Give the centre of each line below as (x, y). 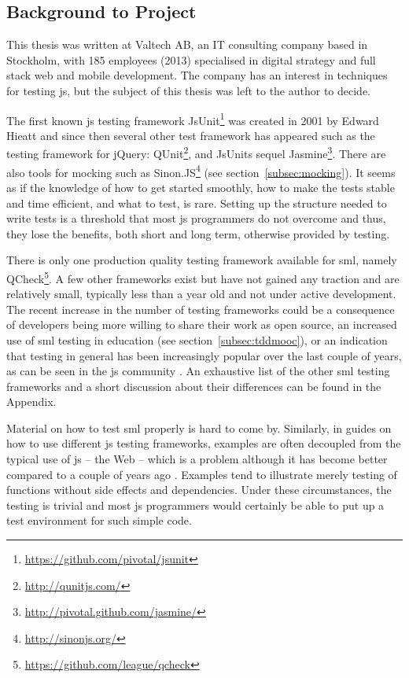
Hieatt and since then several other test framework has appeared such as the (191, 135)
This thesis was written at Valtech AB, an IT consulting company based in (187, 44)
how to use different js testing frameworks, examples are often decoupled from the (204, 443)
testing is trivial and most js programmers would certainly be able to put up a (195, 505)
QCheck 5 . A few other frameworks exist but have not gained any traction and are (203, 277)
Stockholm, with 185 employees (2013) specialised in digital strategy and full (191, 59)
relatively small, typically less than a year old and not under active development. (201, 294)
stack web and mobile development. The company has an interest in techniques (197, 75)
